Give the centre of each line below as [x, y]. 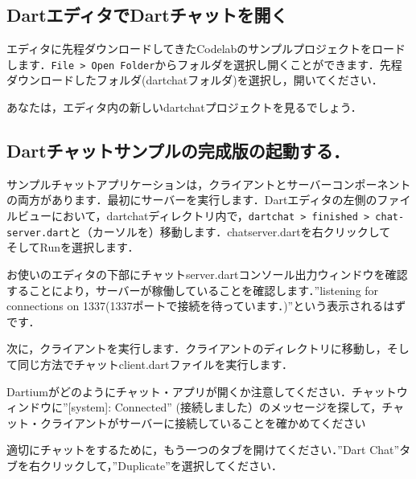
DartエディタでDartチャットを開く [147, 15]
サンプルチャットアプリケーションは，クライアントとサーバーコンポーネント [209, 184]
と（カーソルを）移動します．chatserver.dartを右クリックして [230, 231]
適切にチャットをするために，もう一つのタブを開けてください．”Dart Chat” [203, 450]
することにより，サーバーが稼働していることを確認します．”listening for [193, 290]
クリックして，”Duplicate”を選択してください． [161, 465]
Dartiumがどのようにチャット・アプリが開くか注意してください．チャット [202, 391]
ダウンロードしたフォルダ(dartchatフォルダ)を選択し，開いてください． [195, 80]
